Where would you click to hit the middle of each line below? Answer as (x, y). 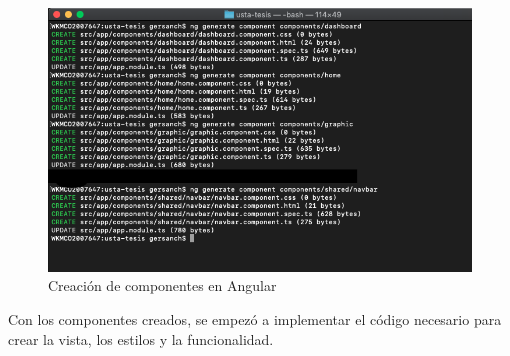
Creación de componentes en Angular (162, 285)
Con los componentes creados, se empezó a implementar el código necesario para (255, 319)
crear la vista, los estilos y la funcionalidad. (141, 338)
